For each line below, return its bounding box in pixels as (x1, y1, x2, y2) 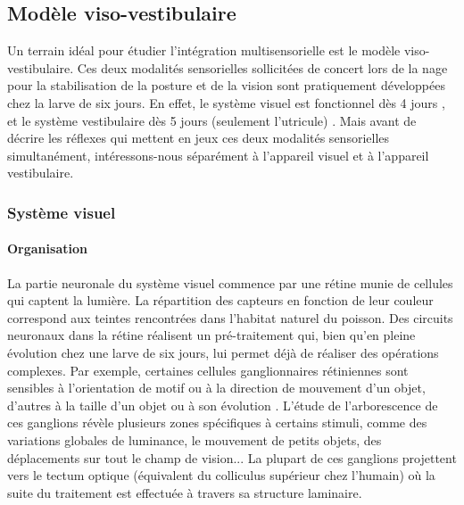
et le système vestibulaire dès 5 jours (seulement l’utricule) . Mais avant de (7, 111, 417, 129)
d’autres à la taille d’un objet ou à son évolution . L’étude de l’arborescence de (7, 395, 438, 414)
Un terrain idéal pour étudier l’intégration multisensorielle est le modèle (7, 41, 401, 60)
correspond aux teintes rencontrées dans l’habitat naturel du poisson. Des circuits (7, 308, 453, 327)
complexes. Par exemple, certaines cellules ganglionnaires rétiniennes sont (7, 360, 409, 379)
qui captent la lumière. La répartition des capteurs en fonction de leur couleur (7, 291, 434, 310)
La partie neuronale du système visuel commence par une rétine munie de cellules (7, 273, 453, 292)
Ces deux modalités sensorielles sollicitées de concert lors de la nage (77, 58, 448, 77)
